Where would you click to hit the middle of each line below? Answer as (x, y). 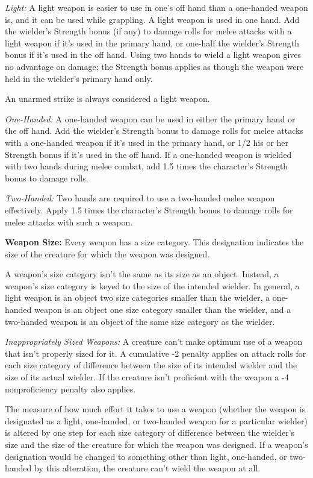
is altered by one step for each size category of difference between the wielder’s (150, 432)
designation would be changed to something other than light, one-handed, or (146, 456)
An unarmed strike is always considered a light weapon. (107, 99)
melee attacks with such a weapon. (69, 222)
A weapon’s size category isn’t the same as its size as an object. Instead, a (142, 274)
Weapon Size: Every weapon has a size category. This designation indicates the (154, 242)
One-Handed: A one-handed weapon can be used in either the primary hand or (150, 118)
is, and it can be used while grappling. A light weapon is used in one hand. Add (152, 19)
